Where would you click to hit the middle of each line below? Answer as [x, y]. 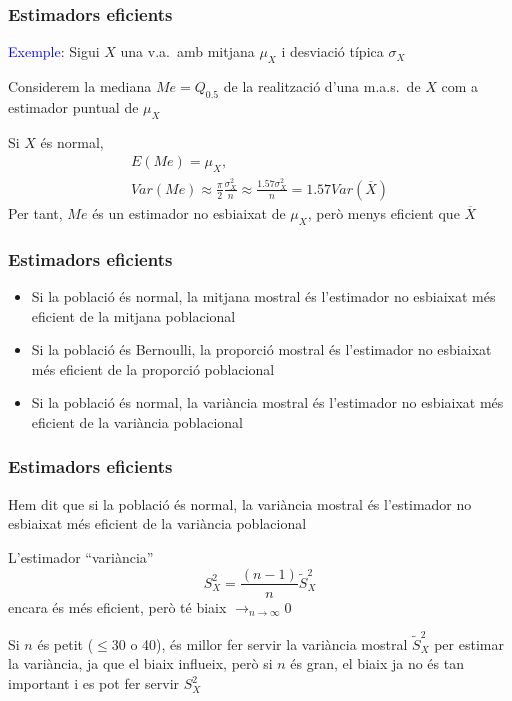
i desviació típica [332, 51]
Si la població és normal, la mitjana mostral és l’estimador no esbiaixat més [263, 295]
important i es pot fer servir [94, 683]
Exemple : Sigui [54, 51]
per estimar [469, 643]
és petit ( [65, 643]
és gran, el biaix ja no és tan [377, 663]
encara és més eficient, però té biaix [117, 606]
